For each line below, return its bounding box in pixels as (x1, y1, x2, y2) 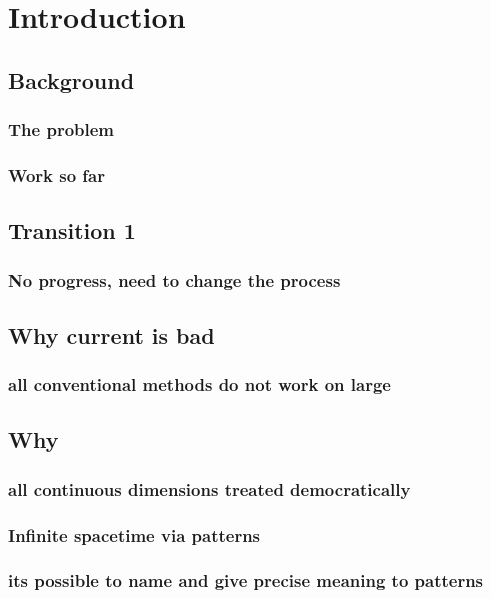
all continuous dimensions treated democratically (8, 476, 411, 501)
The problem (8, 117, 115, 142)
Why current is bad (8, 319, 215, 350)
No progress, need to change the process (8, 267, 341, 292)
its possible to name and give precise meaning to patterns (8, 568, 484, 593)
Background (8, 64, 135, 95)
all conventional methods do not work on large (8, 372, 391, 397)
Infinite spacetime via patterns (8, 522, 261, 547)
